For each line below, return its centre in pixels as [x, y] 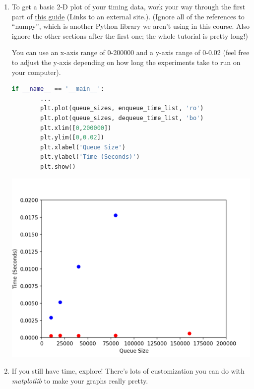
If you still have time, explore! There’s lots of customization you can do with [128, 371]
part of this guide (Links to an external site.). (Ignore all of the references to [128, 16]
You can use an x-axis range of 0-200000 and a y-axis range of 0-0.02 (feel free [130, 52]
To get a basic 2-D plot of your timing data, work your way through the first [128, 6]
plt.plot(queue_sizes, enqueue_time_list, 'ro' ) [122, 108]
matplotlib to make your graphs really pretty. [80, 380]
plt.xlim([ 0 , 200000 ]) [76, 128]
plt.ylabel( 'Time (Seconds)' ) [90, 157]
